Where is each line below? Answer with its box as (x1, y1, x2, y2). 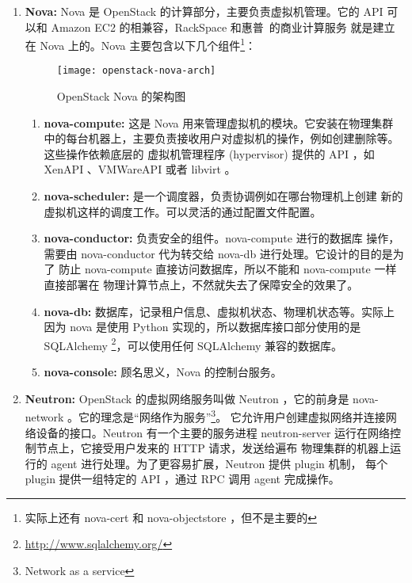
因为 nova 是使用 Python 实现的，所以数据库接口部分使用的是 (44, 318, 361, 335)
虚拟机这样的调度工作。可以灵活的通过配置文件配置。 (44, 203, 322, 219)
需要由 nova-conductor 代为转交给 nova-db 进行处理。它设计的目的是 (44, 245, 393, 261)
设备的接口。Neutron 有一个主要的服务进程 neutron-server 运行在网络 (36, 424, 391, 440)
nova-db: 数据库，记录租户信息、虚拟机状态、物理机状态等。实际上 (44, 303, 395, 319)
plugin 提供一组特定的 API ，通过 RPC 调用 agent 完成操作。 (25, 471, 340, 487)
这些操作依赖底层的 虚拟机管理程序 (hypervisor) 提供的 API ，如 (44, 145, 375, 162)
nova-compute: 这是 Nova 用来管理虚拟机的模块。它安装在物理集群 (44, 114, 394, 131)
